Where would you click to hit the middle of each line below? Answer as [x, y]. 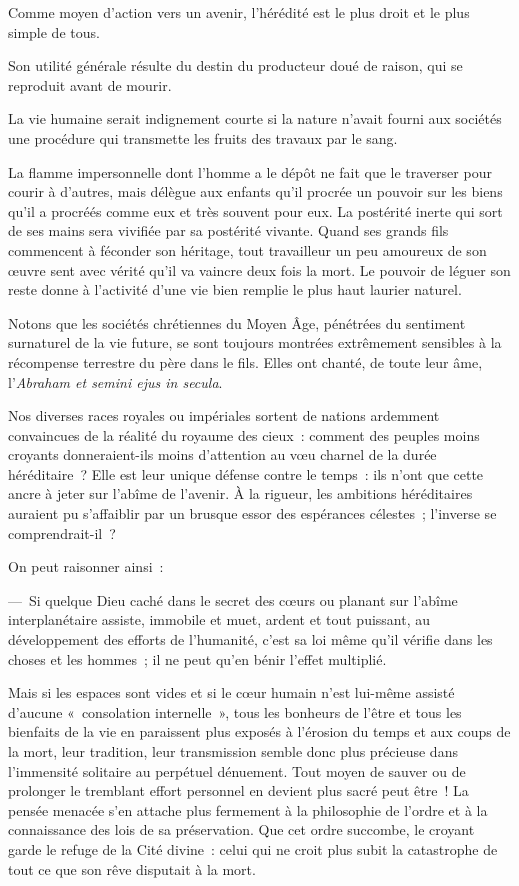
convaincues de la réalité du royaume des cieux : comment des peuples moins [244, 434]
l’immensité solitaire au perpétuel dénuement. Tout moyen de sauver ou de [237, 770]
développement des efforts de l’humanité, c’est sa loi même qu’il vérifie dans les [250, 639]
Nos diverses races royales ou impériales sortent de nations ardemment [224, 415]
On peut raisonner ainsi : [86, 566]
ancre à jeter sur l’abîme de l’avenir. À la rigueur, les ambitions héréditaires [240, 493]
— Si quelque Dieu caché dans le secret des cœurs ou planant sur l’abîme [233, 599]
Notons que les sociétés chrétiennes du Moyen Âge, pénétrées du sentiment [237, 322]
